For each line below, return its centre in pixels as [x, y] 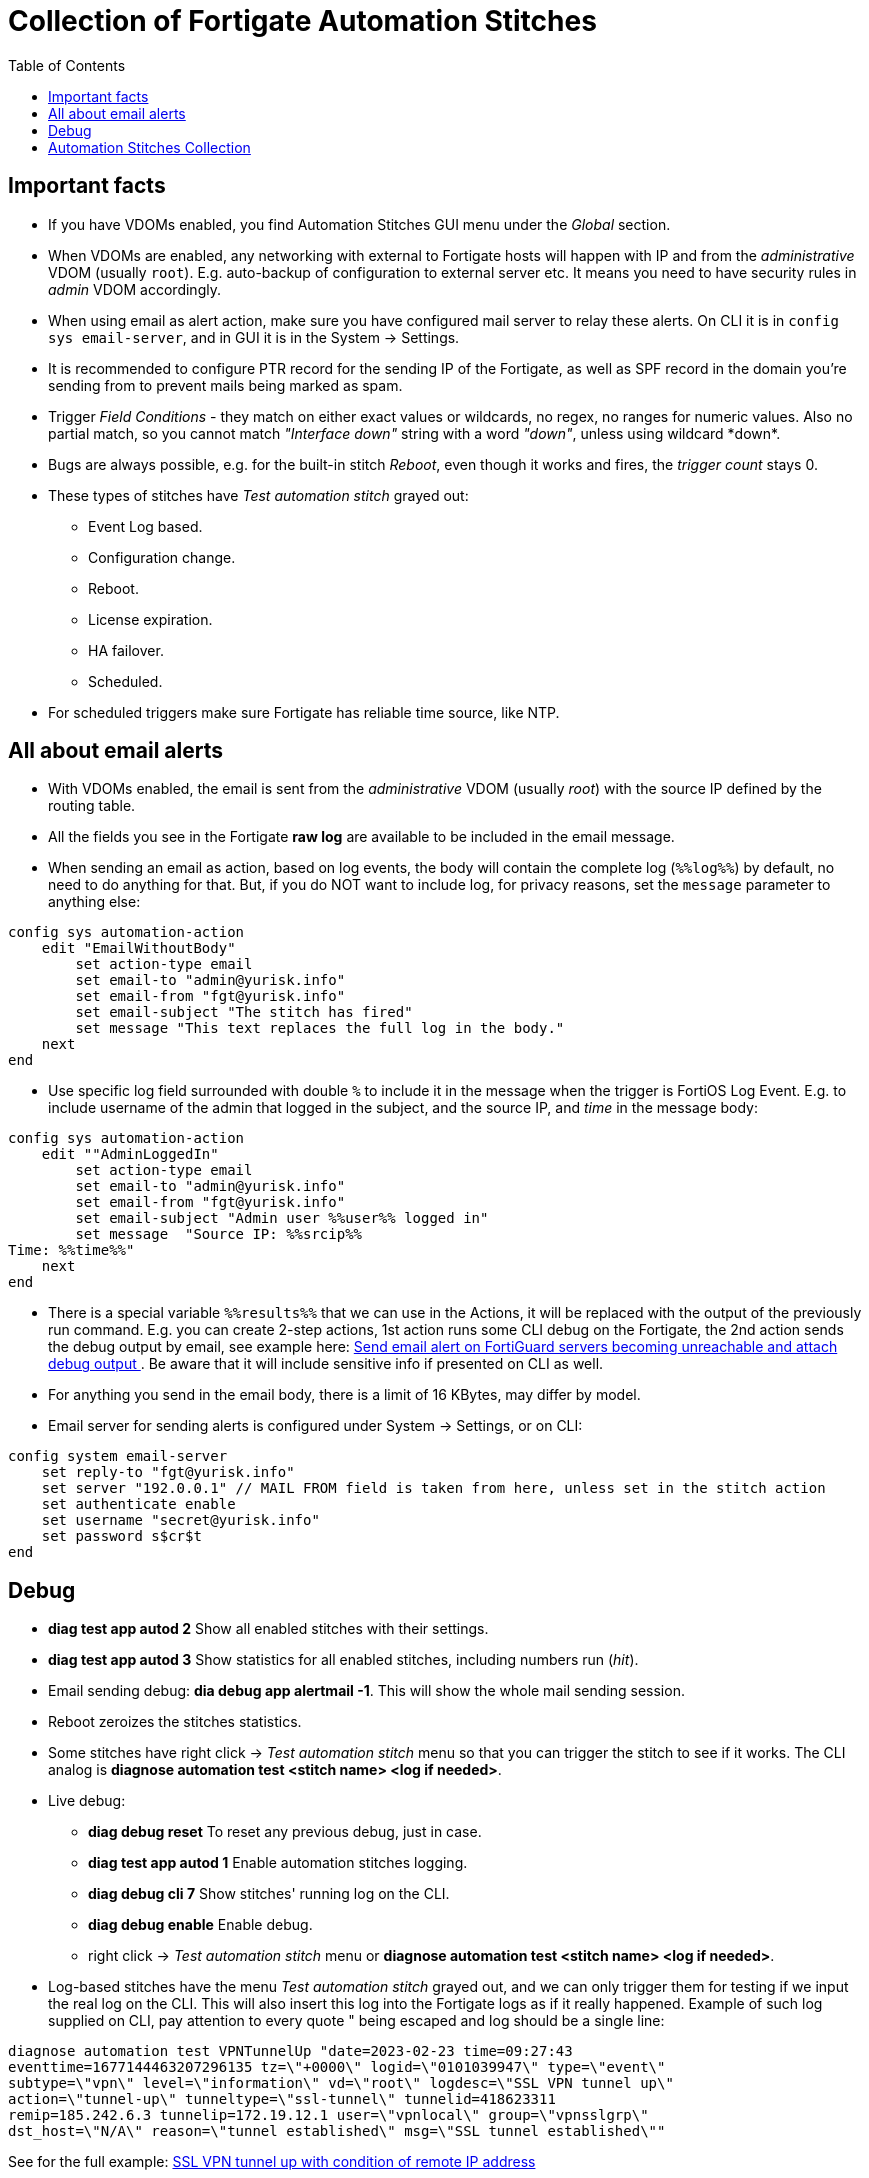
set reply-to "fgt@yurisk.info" [168, 1472]
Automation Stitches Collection [149, 147]
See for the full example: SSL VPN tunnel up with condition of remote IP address [272, 2162]
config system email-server [118, 1456]
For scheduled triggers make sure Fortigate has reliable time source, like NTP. [304, 712]
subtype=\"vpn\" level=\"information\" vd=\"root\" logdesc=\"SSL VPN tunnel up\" [341, 2083]
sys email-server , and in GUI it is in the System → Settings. [254, 337]
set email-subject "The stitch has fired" [244, 1012]
